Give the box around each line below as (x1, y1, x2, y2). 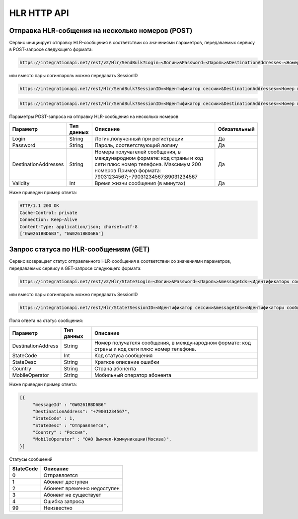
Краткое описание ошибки (94, 359, 159, 366)
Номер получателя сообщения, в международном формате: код (94, 339, 251, 346)
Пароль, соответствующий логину (94, 142, 178, 149)
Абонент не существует (43, 492, 101, 499)
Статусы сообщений (9, 456, 53, 462)
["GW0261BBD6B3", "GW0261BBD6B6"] (19, 230, 104, 236)
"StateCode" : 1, (32, 415, 75, 421)
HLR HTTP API (9, 7, 69, 18)
